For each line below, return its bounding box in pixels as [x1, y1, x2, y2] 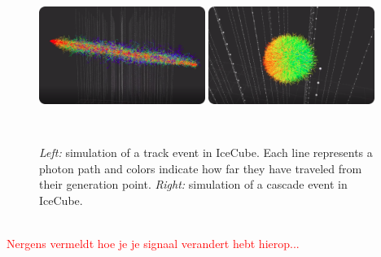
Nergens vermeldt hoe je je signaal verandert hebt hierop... [7, 234, 300, 251]
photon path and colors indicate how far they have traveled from [39, 159, 362, 176]
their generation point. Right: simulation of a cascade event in [39, 176, 348, 193]
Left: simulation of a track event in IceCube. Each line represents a [39, 143, 373, 160]
